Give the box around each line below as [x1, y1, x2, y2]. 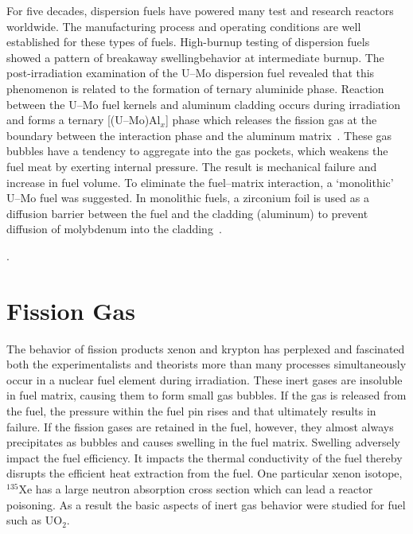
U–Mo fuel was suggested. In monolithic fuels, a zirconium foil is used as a [6, 189, 369, 206]
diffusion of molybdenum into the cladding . [6, 220, 222, 237]
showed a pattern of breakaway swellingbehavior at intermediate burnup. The [6, 49, 384, 65]
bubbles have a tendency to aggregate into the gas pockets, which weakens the [6, 142, 388, 159]
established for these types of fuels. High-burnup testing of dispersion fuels [6, 33, 370, 50]
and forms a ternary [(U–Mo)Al [6, 111, 161, 128]
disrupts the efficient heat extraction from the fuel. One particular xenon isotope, [6, 465, 403, 481]
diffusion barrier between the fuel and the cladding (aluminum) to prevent [6, 205, 368, 221]
